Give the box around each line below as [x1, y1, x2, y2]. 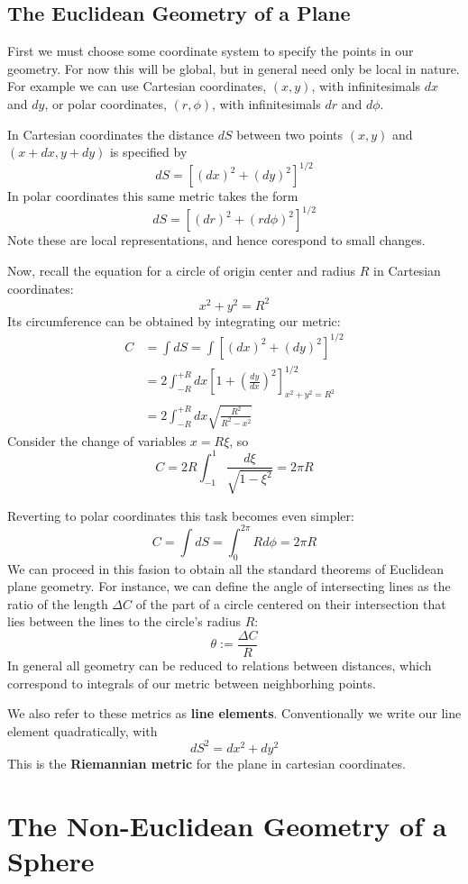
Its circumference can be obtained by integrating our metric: [7, 311, 341, 330]
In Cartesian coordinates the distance [7, 124, 214, 143]
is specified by [109, 142, 188, 161]
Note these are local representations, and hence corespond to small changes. [7, 231, 426, 250]
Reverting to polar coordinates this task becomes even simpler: [7, 506, 354, 524]
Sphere [7, 842, 95, 879]
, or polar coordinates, [44, 94, 167, 113]
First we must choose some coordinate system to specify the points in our [7, 41, 414, 60]
